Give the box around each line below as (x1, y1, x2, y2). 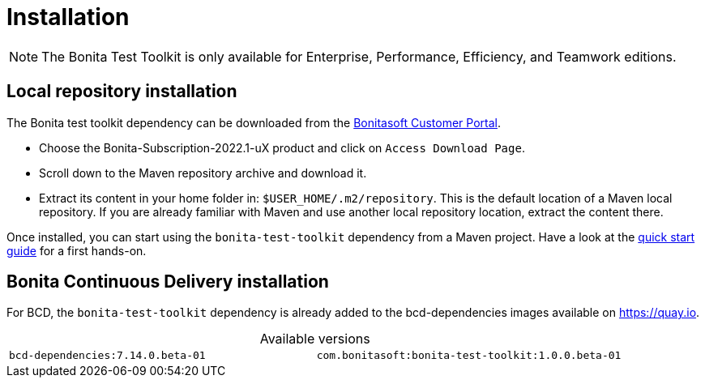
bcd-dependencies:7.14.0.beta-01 (9, 349, 206, 362)
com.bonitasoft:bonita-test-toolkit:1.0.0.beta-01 (316, 349, 622, 362)
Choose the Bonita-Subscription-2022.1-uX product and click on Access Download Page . (39, 140, 525, 155)
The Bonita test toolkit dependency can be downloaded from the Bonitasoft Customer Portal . (6, 115, 501, 130)
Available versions (259, 331, 370, 348)
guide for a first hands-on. (6, 243, 147, 258)
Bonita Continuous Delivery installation (6, 271, 329, 292)
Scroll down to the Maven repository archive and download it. (39, 165, 367, 180)
